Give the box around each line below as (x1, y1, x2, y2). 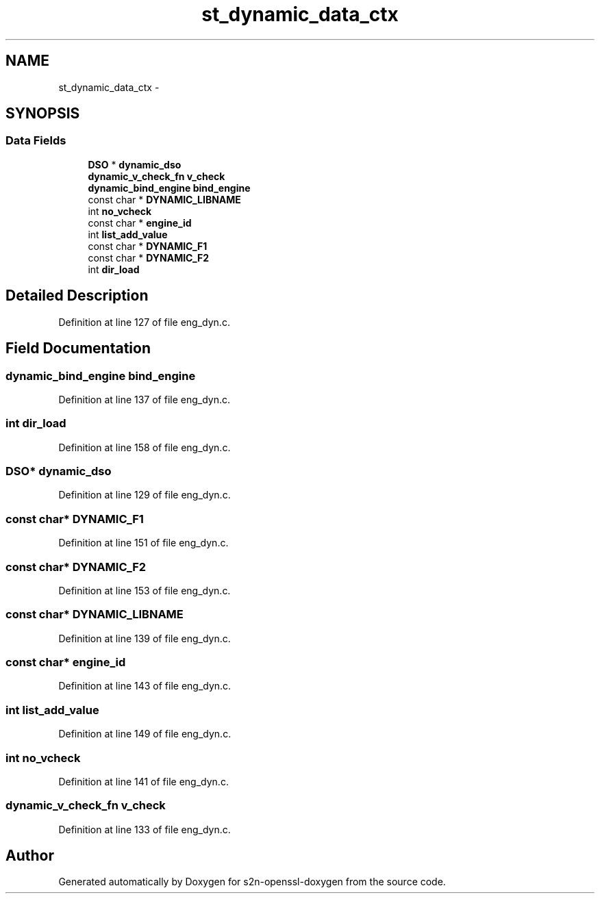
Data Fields (5, 134, 66, 148)
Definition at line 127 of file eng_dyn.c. (58, 316, 230, 328)
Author (5, 847, 54, 865)
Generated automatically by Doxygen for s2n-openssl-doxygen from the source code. (58, 876, 446, 888)
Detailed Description (5, 287, 149, 305)
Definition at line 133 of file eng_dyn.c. (58, 823, 231, 835)
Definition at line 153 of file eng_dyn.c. (58, 584, 231, 596)
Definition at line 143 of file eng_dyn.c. (58, 680, 232, 692)
